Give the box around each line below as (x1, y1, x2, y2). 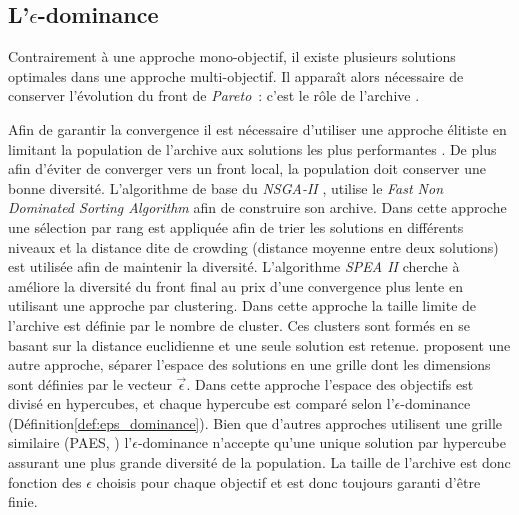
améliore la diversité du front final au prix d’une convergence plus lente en (8, 275, 463, 296)
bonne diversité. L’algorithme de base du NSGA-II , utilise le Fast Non (8, 177, 444, 198)
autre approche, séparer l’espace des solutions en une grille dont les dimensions (8, 354, 491, 375)
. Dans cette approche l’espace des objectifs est (186, 373, 474, 394)
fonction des (8, 471, 82, 492)
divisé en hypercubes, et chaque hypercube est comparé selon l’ (8, 393, 395, 414)
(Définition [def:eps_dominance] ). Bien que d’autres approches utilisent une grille (8, 412, 503, 433)
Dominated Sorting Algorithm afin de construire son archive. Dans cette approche (8, 197, 507, 218)
